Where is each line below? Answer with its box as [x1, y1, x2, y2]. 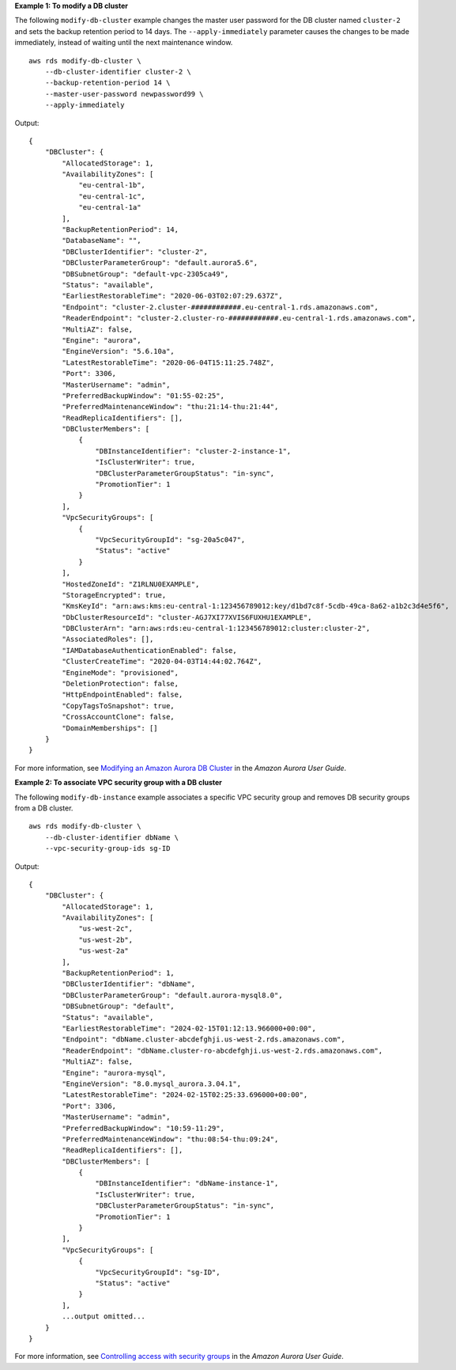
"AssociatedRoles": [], [62, 635, 154, 644]
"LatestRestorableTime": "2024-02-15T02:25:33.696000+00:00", [62, 1091, 308, 1099]
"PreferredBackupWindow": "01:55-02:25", [62, 391, 225, 400]
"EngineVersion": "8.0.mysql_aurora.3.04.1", [62, 1079, 241, 1088]
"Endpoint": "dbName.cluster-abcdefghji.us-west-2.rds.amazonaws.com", [62, 1035, 345, 1044]
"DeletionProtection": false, [62, 679, 179, 689]
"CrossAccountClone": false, [62, 712, 175, 722]
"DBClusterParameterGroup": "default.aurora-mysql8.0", [62, 990, 284, 1000]
